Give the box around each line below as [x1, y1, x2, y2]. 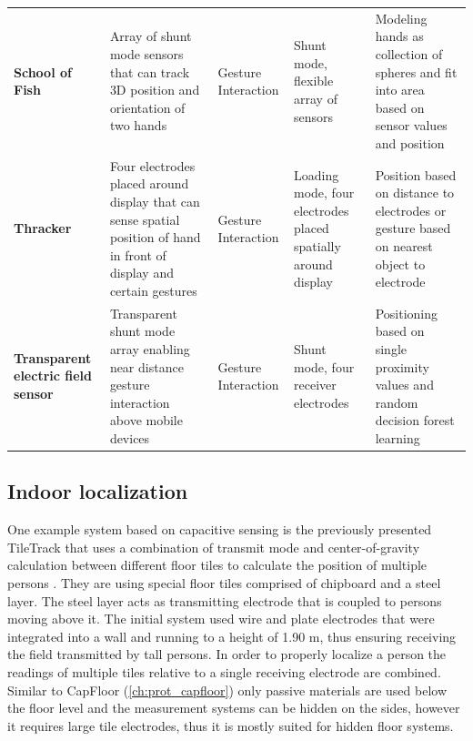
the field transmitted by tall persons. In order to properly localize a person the [7, 645, 447, 664]
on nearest [375, 236, 433, 255]
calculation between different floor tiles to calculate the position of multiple [7, 555, 428, 574]
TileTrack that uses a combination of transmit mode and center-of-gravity [7, 537, 420, 556]
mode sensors [109, 44, 184, 63]
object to [375, 254, 426, 273]
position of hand [109, 228, 201, 247]
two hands [109, 116, 167, 135]
